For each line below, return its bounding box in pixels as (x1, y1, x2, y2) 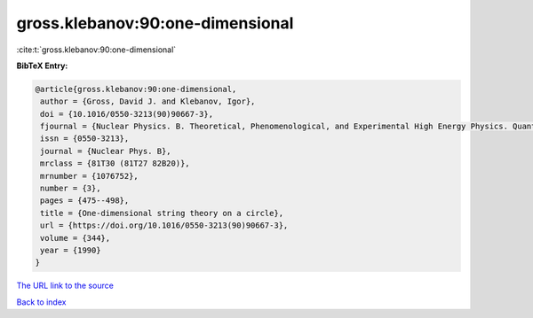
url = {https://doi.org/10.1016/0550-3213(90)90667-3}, (40, 221, 289, 230)
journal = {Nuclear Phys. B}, (40, 146, 172, 156)
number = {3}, (40, 183, 101, 194)
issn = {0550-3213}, (40, 134, 130, 143)
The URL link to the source (16, 280, 115, 291)
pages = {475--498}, (40, 196, 130, 206)
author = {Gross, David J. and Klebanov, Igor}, (40, 97, 256, 106)
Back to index (16, 297, 67, 307)
